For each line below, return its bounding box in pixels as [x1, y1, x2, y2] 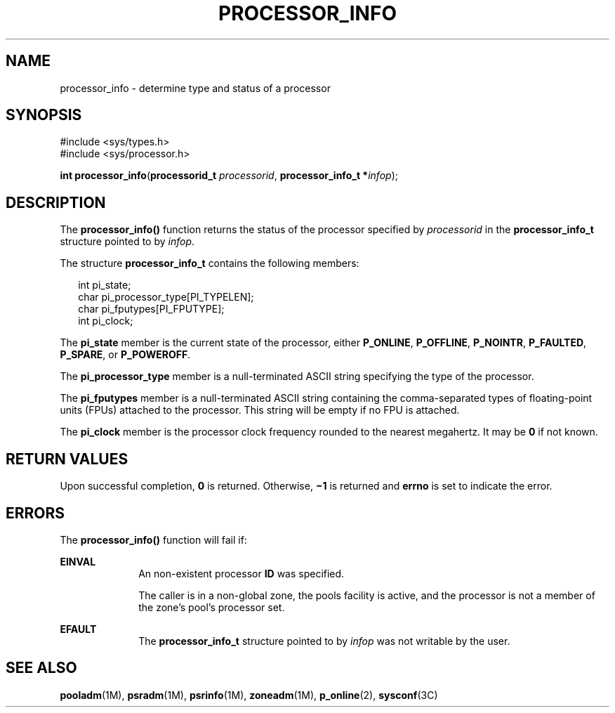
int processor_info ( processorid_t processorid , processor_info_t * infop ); [60, 169, 398, 182]
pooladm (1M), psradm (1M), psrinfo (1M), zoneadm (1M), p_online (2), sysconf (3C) [60, 688, 438, 701]
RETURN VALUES [6, 450, 128, 468]
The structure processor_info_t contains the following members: [60, 257, 359, 270]
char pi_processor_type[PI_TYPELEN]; [78, 291, 254, 303]
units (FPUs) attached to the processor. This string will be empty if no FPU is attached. [60, 404, 460, 417]
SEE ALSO [6, 659, 77, 677]
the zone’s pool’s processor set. [138, 601, 285, 613]
